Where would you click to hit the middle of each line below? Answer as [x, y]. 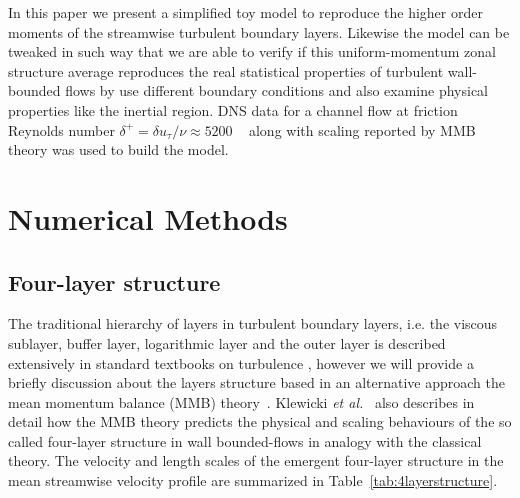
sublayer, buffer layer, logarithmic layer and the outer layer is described [227, 342]
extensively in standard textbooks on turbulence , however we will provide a [241, 362]
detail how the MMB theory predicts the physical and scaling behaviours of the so [260, 421]
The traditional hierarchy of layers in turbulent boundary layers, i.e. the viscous [253, 323]
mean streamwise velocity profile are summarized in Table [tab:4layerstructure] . [253, 480]
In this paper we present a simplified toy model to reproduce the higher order [245, 12]
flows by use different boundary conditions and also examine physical [277, 90]
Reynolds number [61, 129]
